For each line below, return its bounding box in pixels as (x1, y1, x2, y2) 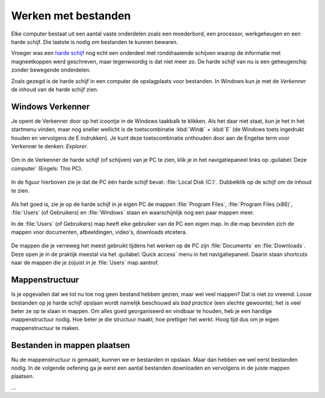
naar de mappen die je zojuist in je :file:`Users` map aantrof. (11, 259, 159, 266)
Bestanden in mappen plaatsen (11, 340, 131, 350)
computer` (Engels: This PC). (11, 164, 83, 172)
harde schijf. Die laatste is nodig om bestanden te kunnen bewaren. (11, 38, 178, 45)
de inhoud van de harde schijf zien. (11, 86, 99, 93)
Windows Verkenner (11, 101, 90, 111)
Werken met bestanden (11, 9, 131, 22)
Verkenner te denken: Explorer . (11, 142, 88, 150)
